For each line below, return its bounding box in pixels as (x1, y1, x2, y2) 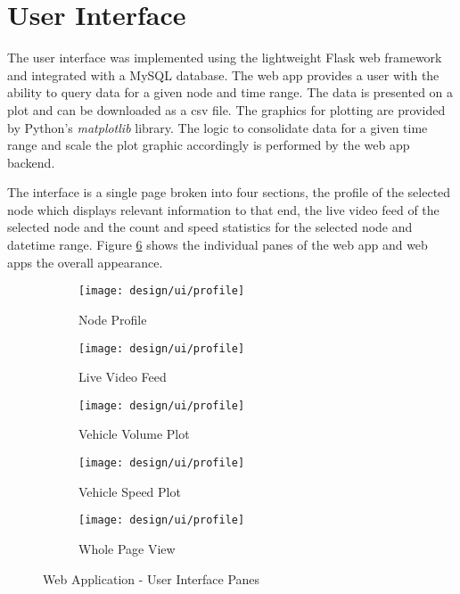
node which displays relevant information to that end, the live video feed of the (7, 200, 439, 219)
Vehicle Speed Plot (78, 482, 181, 500)
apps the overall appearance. (7, 252, 163, 271)
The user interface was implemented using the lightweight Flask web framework (7, 48, 442, 67)
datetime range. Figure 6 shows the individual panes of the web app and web (7, 235, 428, 254)
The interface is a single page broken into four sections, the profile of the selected (7, 183, 451, 202)
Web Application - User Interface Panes (43, 569, 260, 588)
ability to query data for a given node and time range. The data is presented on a (7, 83, 454, 102)
